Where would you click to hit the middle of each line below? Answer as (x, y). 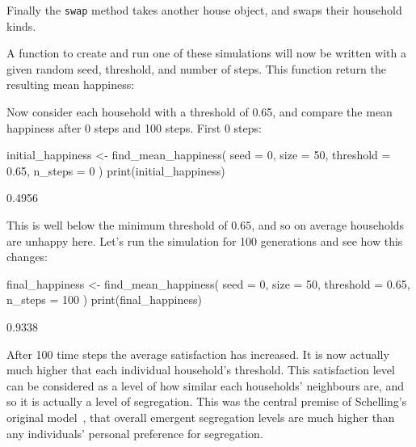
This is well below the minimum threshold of (117, 225)
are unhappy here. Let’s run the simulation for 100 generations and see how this (205, 240)
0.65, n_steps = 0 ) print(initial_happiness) (116, 170)
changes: (27, 257)
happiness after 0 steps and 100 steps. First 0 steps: (134, 127)
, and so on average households (328, 225)
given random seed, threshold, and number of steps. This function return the (197, 68)
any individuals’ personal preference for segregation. (135, 433)
